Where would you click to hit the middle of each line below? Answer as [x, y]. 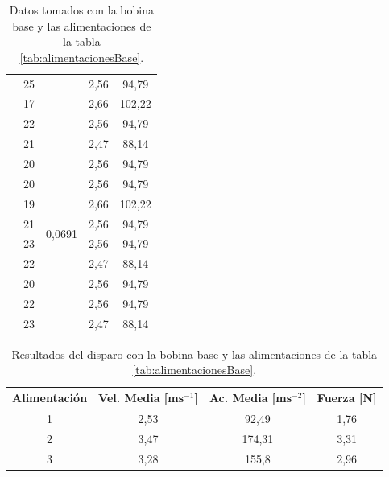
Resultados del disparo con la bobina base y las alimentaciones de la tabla [194, 354]
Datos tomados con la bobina [81, 10]
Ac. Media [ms [250, 398]
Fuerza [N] [347, 398]
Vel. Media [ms [141, 398]
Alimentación [50, 398]
